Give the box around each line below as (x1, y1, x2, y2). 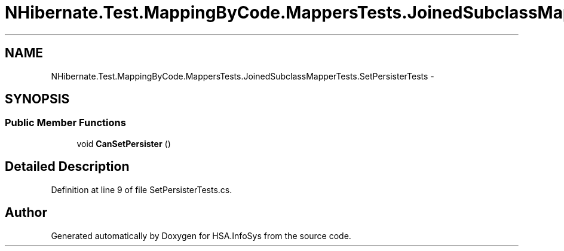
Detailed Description (5, 159, 130, 175)
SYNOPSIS (5, 91, 70, 107)
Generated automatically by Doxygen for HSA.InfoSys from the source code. (51, 230, 351, 241)
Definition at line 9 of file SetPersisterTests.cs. (51, 184, 232, 195)
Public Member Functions (5, 117, 126, 129)
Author (5, 205, 47, 221)
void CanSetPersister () (76, 138, 171, 149)
